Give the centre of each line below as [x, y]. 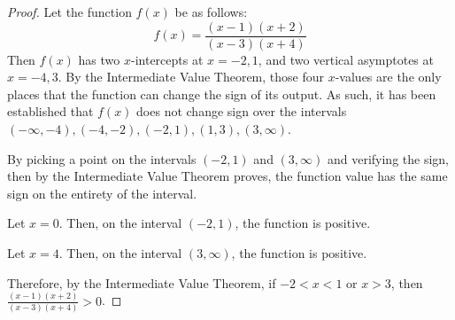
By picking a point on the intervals [102, 158]
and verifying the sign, [388, 158]
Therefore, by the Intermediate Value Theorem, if [142, 282]
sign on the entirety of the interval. [102, 193]
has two [99, 59]
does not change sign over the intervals [242, 111]
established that [50, 111]
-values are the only [388, 77]
